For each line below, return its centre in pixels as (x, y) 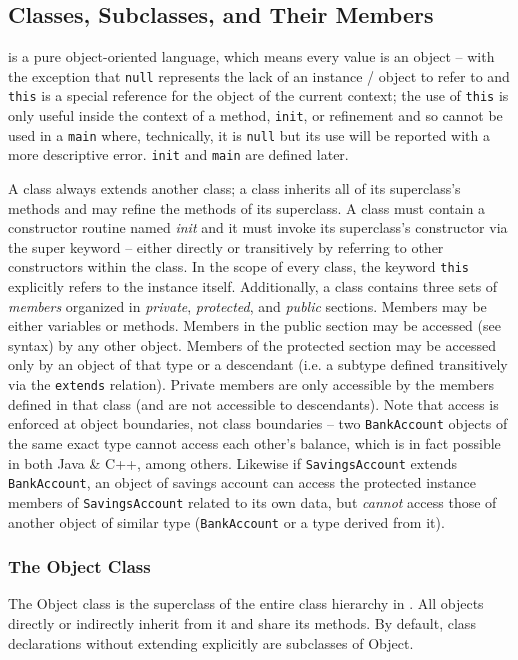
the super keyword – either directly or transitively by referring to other (226, 246)
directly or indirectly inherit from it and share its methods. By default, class (242, 623)
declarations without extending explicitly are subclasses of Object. (211, 642)
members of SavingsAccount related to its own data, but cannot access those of (252, 501)
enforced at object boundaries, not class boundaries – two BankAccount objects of (258, 423)
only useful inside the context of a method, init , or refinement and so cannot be (255, 115)
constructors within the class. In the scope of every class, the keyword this (238, 266)
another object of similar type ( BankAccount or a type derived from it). (226, 521)
